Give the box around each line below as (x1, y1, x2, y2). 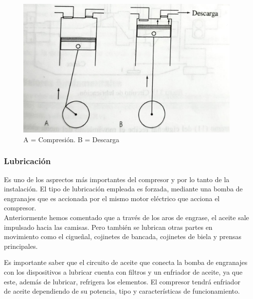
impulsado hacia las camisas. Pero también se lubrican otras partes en (4, 222, 213, 232)
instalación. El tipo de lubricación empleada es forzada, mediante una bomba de (4, 184, 243, 194)
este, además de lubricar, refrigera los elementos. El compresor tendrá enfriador (4, 276, 240, 286)
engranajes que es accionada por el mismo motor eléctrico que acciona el (4, 193, 220, 203)
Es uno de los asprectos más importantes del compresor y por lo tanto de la (4, 174, 230, 184)
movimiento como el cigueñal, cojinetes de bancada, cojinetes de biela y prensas (4, 231, 241, 242)
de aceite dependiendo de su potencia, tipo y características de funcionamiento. (4, 286, 240, 296)
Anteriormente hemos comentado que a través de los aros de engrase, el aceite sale (4, 212, 249, 222)
